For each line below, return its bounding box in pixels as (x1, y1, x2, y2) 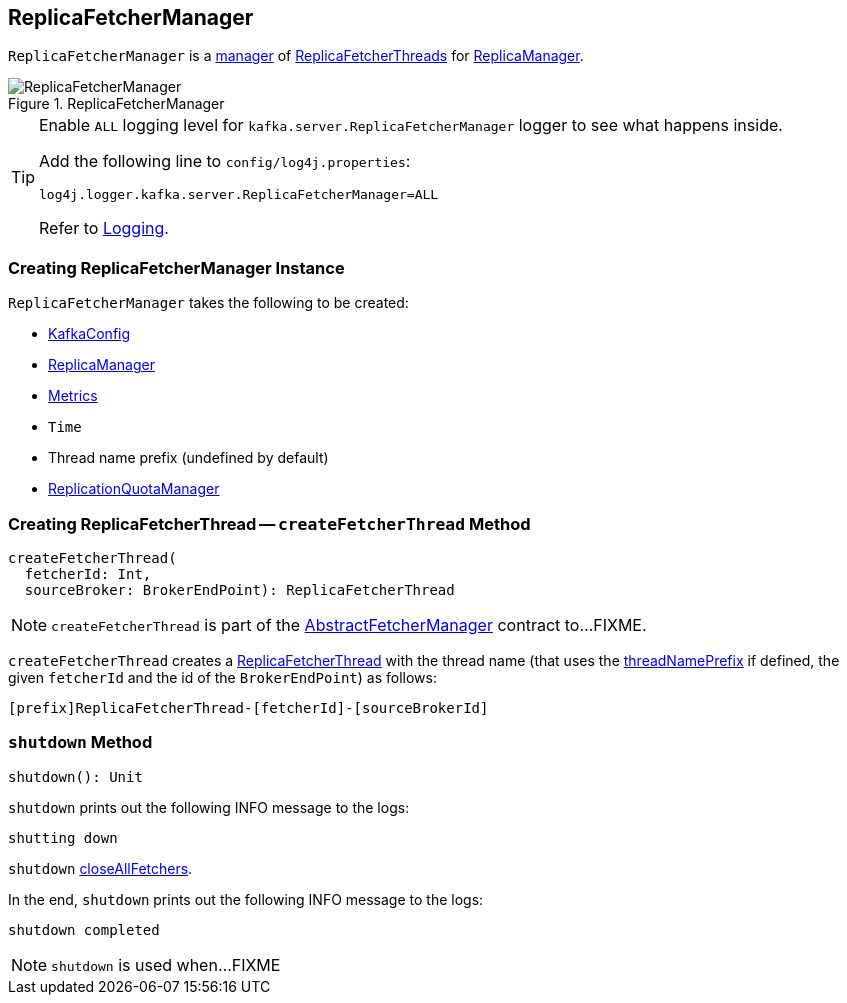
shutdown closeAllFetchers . (8, 859, 193, 877)
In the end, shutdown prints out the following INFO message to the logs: (8, 890, 484, 908)
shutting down (8, 829, 118, 846)
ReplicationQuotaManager (48, 480, 220, 498)
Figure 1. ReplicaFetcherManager (8, 95, 225, 113)
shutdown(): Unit (8, 768, 143, 785)
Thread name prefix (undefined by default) (48, 449, 329, 467)
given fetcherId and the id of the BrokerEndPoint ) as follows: (8, 668, 437, 686)
